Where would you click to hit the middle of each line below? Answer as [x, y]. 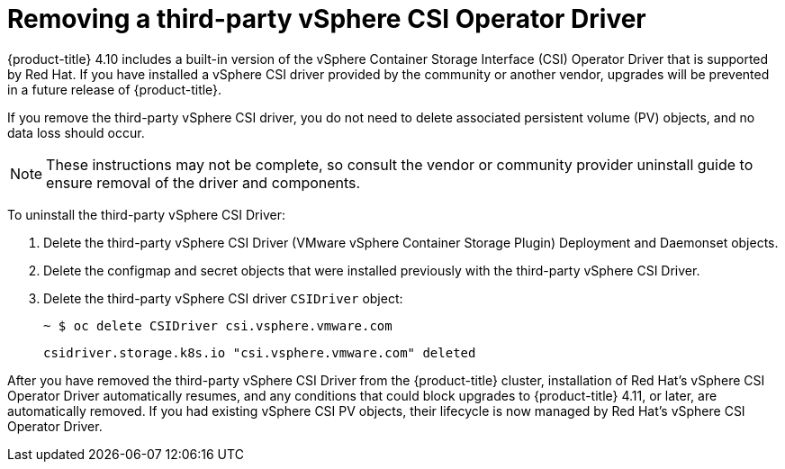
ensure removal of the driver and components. [203, 182]
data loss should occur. [76, 132]
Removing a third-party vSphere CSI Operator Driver [327, 19]
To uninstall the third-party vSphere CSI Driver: [146, 214]
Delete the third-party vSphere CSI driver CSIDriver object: [223, 298]
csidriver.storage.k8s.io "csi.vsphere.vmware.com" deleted [260, 352]
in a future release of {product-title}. [115, 89]
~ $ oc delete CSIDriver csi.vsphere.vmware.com [218, 325]
